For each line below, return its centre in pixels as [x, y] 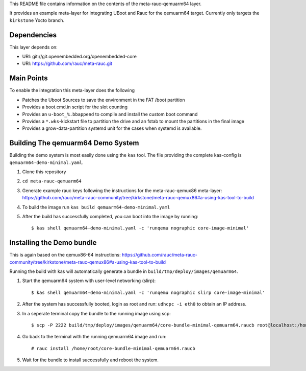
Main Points [29, 78]
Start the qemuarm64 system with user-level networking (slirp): [89, 281]
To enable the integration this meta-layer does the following [72, 90]
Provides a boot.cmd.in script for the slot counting [75, 107]
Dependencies [33, 35]
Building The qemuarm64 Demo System [74, 143]
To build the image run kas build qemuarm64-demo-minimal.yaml [96, 207]
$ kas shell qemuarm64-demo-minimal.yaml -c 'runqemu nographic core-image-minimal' [140, 228]
